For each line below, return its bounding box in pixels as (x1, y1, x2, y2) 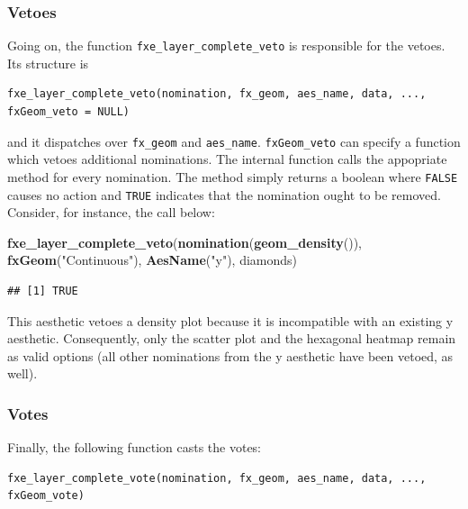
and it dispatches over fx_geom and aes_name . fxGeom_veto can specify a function (7, 132, 461, 150)
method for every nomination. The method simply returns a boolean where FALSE (7, 167, 458, 186)
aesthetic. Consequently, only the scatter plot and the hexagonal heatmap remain (7, 329, 456, 348)
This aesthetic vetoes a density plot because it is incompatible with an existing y (7, 311, 454, 330)
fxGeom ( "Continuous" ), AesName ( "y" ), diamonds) (7, 250, 298, 269)
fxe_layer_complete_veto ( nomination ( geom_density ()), (7, 232, 362, 251)
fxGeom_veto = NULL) (7, 105, 130, 119)
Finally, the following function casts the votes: (7, 438, 262, 457)
